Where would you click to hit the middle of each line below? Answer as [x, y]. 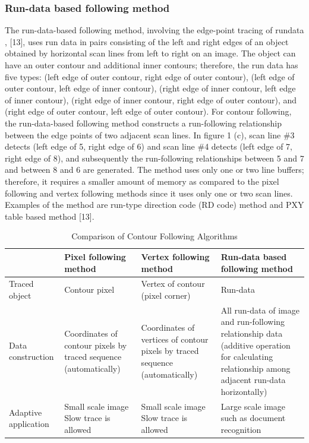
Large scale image [253, 406]
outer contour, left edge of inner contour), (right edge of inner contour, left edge [150, 88]
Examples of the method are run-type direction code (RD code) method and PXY [154, 205]
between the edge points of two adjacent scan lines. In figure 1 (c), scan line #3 [150, 135]
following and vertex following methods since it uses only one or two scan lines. [149, 193]
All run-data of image [260, 310]
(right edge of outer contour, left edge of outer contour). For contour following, [148, 111]
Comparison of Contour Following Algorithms [154, 236]
